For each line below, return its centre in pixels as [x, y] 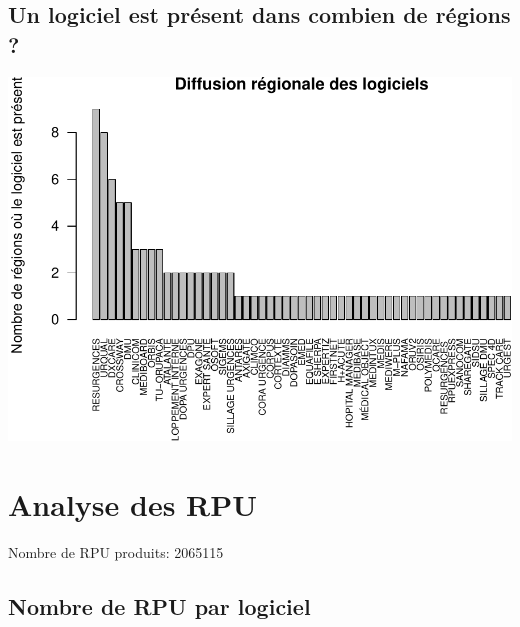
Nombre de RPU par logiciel [159, 605]
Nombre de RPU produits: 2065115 [116, 551]
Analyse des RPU [133, 503]
